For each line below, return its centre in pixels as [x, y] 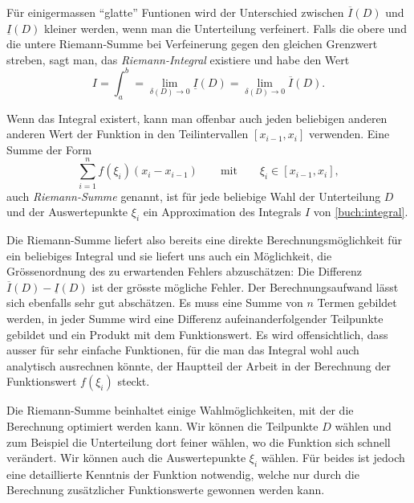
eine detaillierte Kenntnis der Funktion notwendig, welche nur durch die [183, 474]
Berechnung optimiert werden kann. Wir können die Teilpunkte [162, 425]
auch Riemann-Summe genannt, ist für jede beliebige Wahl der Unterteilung [194, 196]
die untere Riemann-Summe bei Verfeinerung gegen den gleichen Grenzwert [192, 44]
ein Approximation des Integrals [222, 212]
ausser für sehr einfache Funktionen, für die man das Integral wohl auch [183, 350]
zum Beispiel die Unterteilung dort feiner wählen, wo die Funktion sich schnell [199, 442]
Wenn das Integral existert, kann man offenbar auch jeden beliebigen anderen [197, 118]
